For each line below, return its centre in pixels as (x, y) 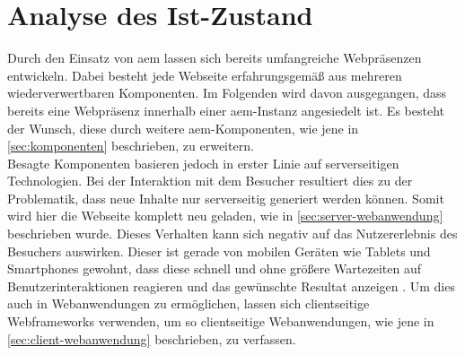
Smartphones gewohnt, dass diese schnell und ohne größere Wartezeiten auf (214, 268)
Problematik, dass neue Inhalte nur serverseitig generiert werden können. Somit (226, 198)
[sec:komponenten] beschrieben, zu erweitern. (131, 146)
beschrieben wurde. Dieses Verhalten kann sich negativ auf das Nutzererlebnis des (232, 234)
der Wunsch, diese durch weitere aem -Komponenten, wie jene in (183, 128)
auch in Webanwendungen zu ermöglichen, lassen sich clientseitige (189, 303)
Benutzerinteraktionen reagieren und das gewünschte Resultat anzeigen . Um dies (231, 286)
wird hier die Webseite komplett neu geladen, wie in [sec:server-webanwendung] (225, 216)
